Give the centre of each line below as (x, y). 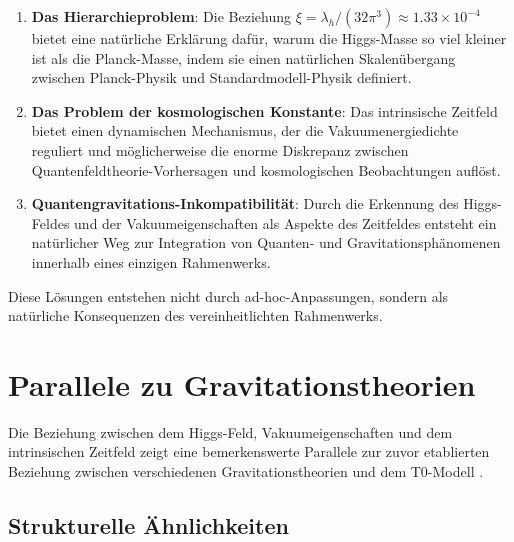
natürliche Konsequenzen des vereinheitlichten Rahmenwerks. (195, 315)
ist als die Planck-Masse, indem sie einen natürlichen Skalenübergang (243, 57)
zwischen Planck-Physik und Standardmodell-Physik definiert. (221, 77)
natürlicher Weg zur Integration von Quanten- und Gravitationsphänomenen (266, 242)
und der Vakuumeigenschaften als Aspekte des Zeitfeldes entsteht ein (285, 222)
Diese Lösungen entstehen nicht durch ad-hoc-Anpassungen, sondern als (228, 295)
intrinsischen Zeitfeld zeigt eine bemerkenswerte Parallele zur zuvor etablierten (249, 451)
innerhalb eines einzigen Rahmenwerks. (151, 261)
